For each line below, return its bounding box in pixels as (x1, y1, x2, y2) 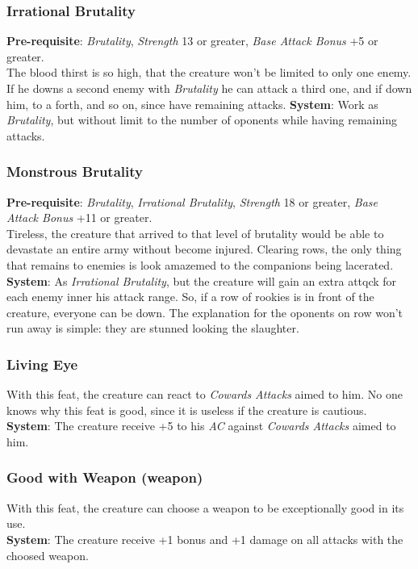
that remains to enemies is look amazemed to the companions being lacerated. (6, 256, 394, 273)
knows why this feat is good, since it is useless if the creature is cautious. (6, 401, 367, 418)
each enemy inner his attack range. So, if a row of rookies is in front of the (6, 288, 374, 305)
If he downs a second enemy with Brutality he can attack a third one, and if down (6, 80, 412, 96)
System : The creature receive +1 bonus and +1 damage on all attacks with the (6, 530, 403, 547)
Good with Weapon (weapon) (6, 467, 203, 487)
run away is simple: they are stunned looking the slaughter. (6, 320, 299, 337)
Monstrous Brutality (6, 161, 143, 182)
